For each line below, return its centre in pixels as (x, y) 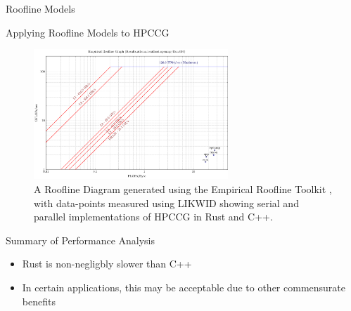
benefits (39, 301)
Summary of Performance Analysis (81, 240)
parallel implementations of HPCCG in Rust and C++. (153, 217)
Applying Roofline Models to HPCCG (88, 32)
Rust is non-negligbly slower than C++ (107, 264)
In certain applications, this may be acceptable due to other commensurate (184, 287)
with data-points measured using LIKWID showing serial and (166, 203)
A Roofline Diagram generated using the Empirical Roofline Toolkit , (183, 188)
